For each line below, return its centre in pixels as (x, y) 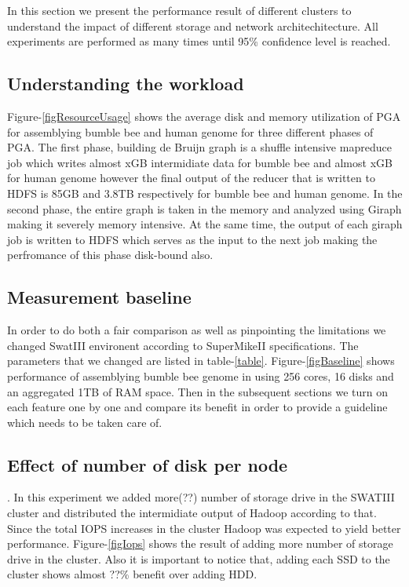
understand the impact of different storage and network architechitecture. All (193, 26)
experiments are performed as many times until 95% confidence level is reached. (199, 41)
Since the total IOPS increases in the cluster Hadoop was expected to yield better (204, 528)
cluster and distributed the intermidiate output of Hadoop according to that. (192, 513)
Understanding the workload (126, 84)
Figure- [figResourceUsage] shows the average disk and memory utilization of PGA (204, 116)
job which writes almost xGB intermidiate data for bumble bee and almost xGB (200, 162)
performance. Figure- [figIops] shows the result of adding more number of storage (200, 543)
